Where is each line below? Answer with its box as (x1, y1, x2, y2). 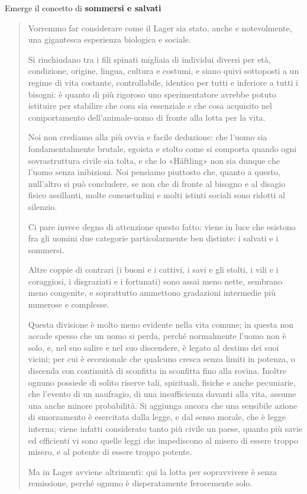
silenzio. (28, 200, 57, 212)
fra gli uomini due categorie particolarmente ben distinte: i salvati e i (28, 232, 279, 244)
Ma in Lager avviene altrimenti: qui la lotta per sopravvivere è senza (28, 465, 277, 477)
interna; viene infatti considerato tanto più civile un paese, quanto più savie (28, 422, 303, 434)
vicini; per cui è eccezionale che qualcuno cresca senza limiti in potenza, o (28, 353, 295, 365)
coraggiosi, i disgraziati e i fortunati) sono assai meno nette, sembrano (28, 275, 282, 287)
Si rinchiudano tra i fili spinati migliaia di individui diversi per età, (28, 53, 271, 65)
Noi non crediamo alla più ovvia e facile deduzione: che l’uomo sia (28, 131, 267, 143)
